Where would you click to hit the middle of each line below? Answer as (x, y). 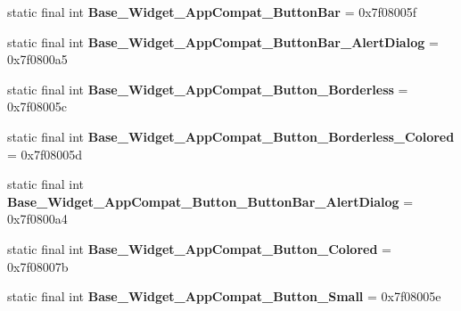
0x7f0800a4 (37, 219)
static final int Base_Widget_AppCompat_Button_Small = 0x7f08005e (224, 296)
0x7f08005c (37, 106)
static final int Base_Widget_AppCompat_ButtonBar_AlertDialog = (223, 41)
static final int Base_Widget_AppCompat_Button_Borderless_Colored (231, 136)
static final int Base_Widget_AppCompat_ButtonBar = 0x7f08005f (212, 12)
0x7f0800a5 (37, 59)
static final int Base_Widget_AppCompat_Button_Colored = (199, 248)
